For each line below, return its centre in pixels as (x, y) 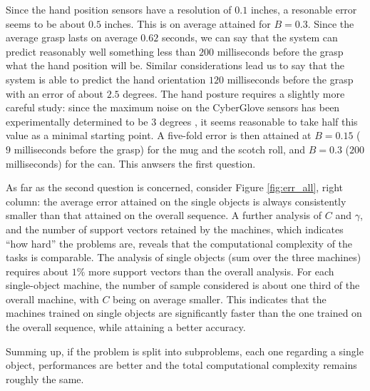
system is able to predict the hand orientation (106, 79)
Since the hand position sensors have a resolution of (119, 9)
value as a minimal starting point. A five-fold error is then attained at (159, 135)
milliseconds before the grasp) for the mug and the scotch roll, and (160, 149)
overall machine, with (52, 299)
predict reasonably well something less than (101, 51)
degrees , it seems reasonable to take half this (258, 121)
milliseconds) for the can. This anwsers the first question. (131, 163)
